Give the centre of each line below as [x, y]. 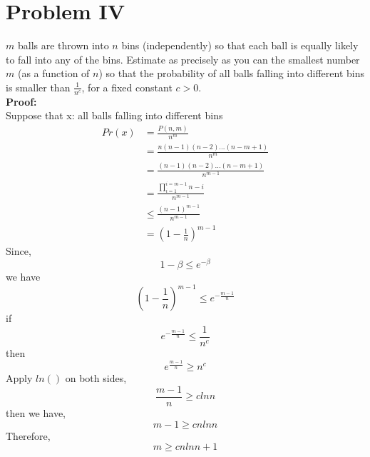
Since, [19, 251]
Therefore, [28, 435]
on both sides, [96, 378]
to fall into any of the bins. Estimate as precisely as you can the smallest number [183, 59]
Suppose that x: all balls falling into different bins [114, 115]
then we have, [36, 412]
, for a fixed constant [127, 87]
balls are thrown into [63, 45]
